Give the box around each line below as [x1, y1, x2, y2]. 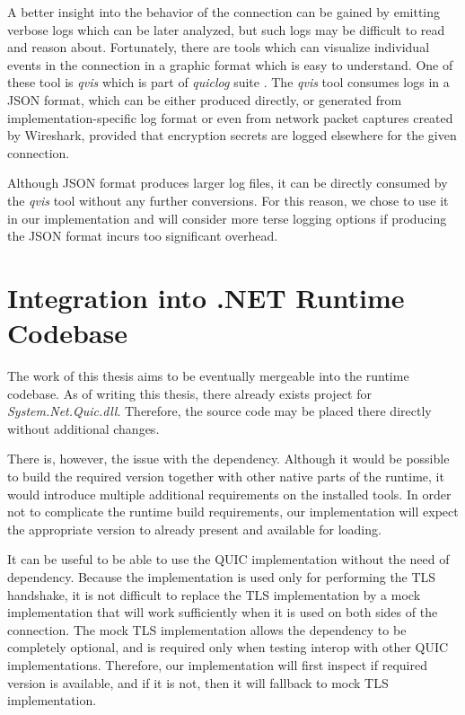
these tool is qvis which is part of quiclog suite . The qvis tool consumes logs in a [7, 73, 450, 92]
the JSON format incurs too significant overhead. [7, 226, 278, 245]
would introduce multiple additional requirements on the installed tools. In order [7, 484, 452, 503]
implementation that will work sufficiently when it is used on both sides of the [7, 603, 438, 622]
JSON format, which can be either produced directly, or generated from [7, 90, 402, 109]
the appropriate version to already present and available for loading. [7, 519, 382, 538]
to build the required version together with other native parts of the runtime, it [7, 467, 444, 485]
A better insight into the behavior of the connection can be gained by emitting [7, 3, 441, 21]
